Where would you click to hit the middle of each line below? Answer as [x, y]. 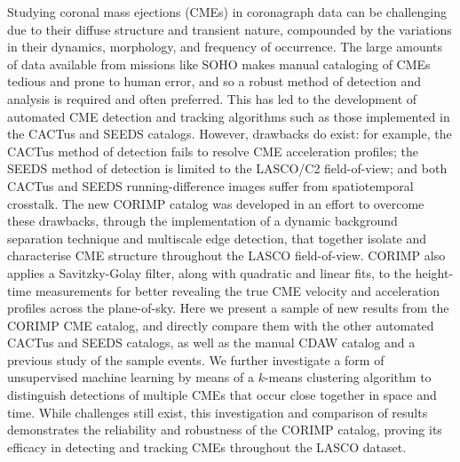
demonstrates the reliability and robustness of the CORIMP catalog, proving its [225, 430]
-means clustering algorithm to [348, 377]
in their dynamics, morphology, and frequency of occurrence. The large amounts [225, 47]
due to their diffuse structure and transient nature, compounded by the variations [230, 29]
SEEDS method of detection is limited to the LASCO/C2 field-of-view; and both [227, 168]
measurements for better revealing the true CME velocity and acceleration [238, 290]
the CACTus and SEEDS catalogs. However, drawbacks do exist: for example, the [230, 134]
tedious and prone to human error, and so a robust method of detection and [214, 81]
